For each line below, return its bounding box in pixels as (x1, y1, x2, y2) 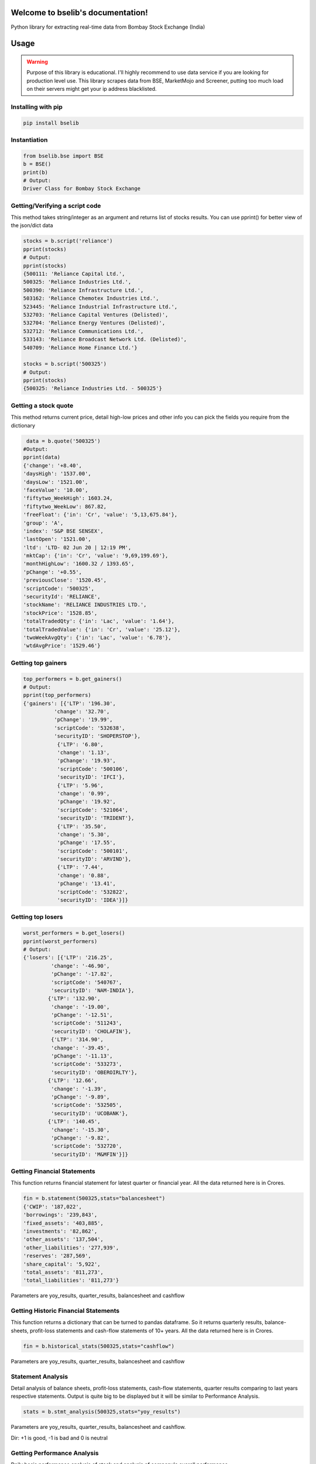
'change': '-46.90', (50, 962, 110, 969)
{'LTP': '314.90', (50, 1037, 104, 1043)
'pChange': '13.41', (57, 880, 116, 887)
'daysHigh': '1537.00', (23, 470, 92, 477)
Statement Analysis (11, 1372, 68, 1380)
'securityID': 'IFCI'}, (57, 774, 125, 781)
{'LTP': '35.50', (57, 823, 107, 830)
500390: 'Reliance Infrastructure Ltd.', (23, 287, 144, 293)
